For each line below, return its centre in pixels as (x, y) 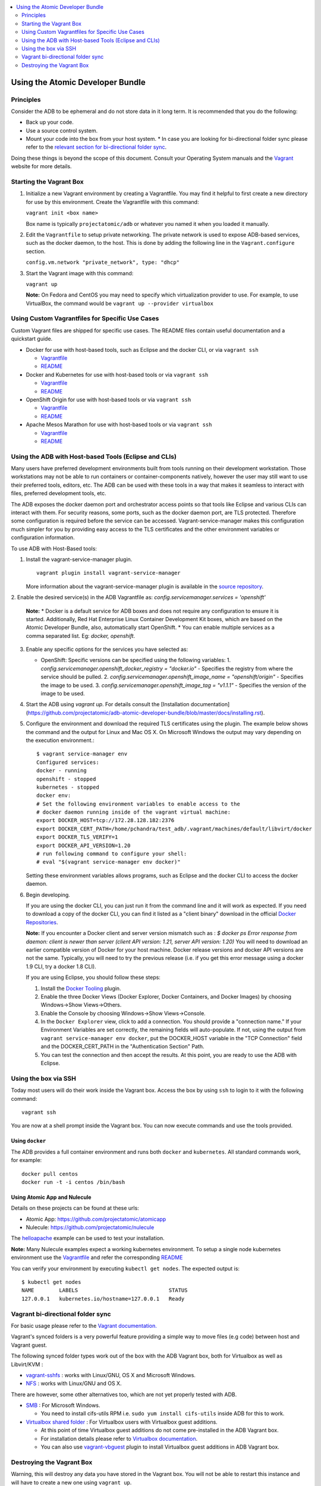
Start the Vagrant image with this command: (80, 273)
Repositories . (42, 922)
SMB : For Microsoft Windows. (63, 1405)
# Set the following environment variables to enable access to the (138, 804)
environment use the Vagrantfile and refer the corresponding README (97, 1258)
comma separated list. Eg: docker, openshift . (81, 635)
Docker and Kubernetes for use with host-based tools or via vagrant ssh (117, 374)
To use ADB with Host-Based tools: (54, 548)
